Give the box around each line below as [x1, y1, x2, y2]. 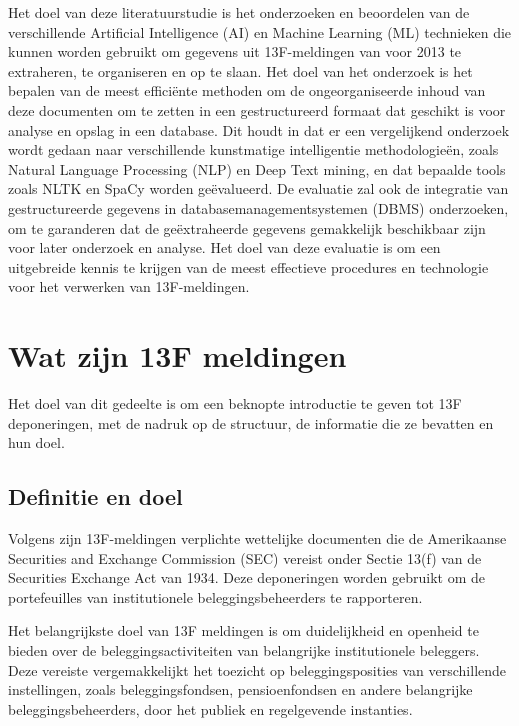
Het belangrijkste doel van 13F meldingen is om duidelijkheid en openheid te [8, 620, 479, 641]
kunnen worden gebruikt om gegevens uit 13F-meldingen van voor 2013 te [8, 41, 462, 62]
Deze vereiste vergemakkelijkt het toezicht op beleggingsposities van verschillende [8, 659, 507, 680]
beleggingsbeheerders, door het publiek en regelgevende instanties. [8, 698, 413, 719]
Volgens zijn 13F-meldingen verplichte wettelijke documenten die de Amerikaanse [8, 528, 507, 549]
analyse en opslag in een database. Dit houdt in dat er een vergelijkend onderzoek [8, 119, 510, 140]
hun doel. [8, 432, 65, 453]
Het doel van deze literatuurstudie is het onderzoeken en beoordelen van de [8, 2, 470, 22]
